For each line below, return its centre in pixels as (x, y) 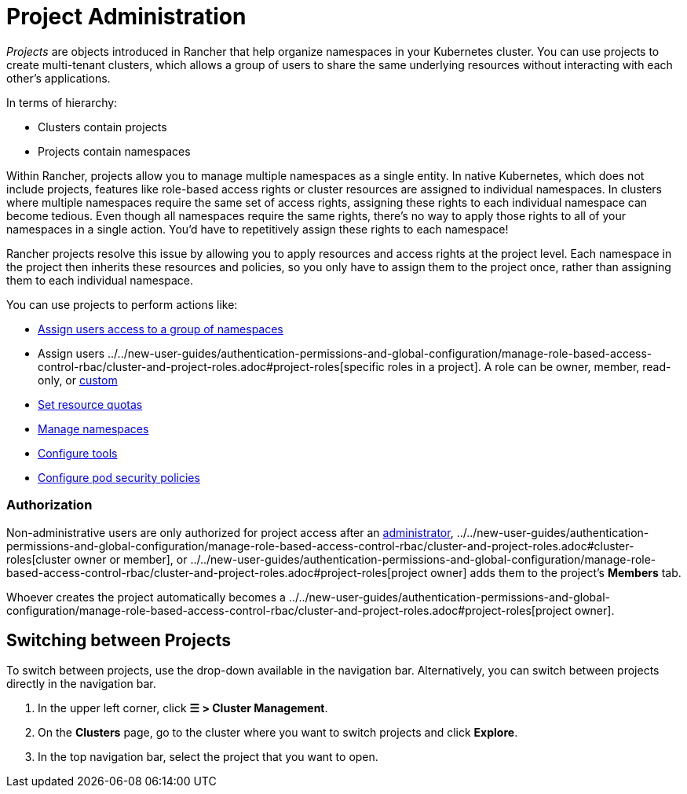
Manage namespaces (93, 428)
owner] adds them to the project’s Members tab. (556, 572)
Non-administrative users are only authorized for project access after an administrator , (230, 532)
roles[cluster (39, 559)
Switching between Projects (119, 640)
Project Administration (126, 17)
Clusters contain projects (102, 127)
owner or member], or (131, 559)
